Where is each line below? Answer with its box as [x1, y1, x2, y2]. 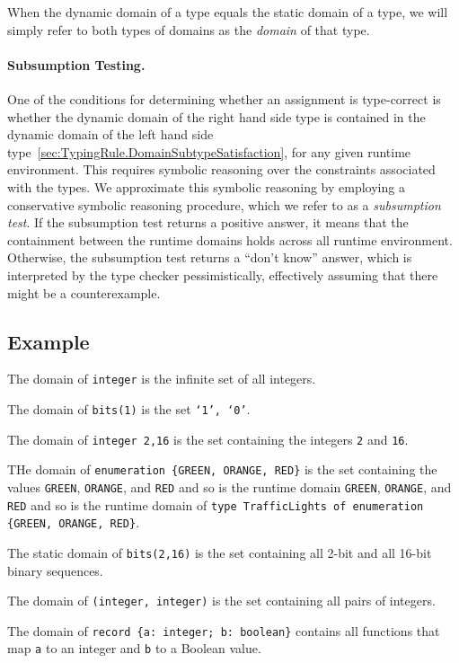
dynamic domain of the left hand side [7, 125, 214, 144]
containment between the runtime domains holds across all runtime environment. [7, 230, 453, 249]
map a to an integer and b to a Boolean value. [7, 639, 261, 658]
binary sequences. [7, 561, 103, 579]
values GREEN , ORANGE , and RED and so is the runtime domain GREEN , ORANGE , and [7, 477, 452, 496]
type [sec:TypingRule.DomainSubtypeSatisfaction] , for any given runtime [7, 142, 411, 161]
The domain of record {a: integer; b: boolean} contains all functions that [7, 621, 440, 640]
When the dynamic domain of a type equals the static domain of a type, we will [7, 3, 448, 21]
